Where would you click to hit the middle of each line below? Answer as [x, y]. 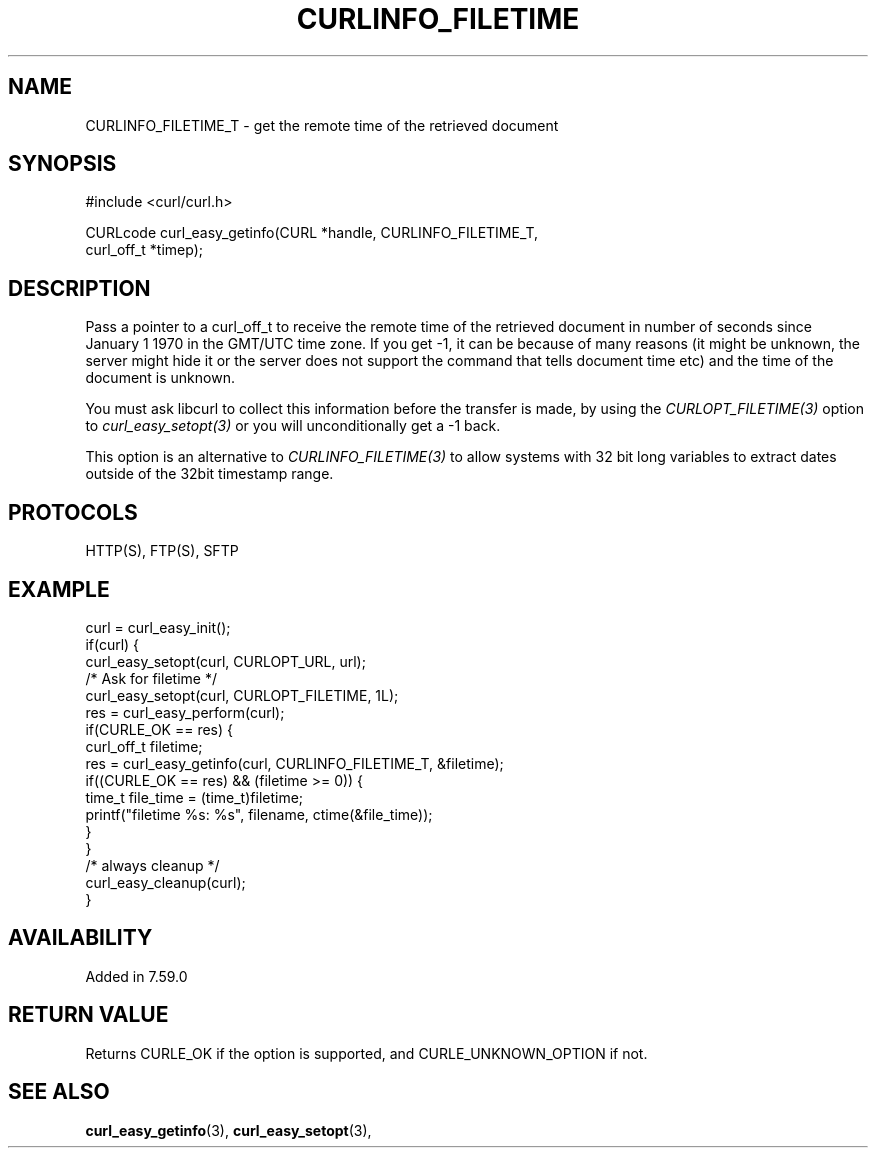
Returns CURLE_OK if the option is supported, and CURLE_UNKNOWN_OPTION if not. [366, 1053]
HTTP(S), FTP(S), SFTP [162, 551]
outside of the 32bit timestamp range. [209, 474]
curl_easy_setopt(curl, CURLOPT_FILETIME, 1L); [242, 695]
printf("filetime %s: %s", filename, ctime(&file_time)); [259, 814]
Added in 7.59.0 [136, 976]
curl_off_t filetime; [144, 746]
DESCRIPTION [79, 288]
